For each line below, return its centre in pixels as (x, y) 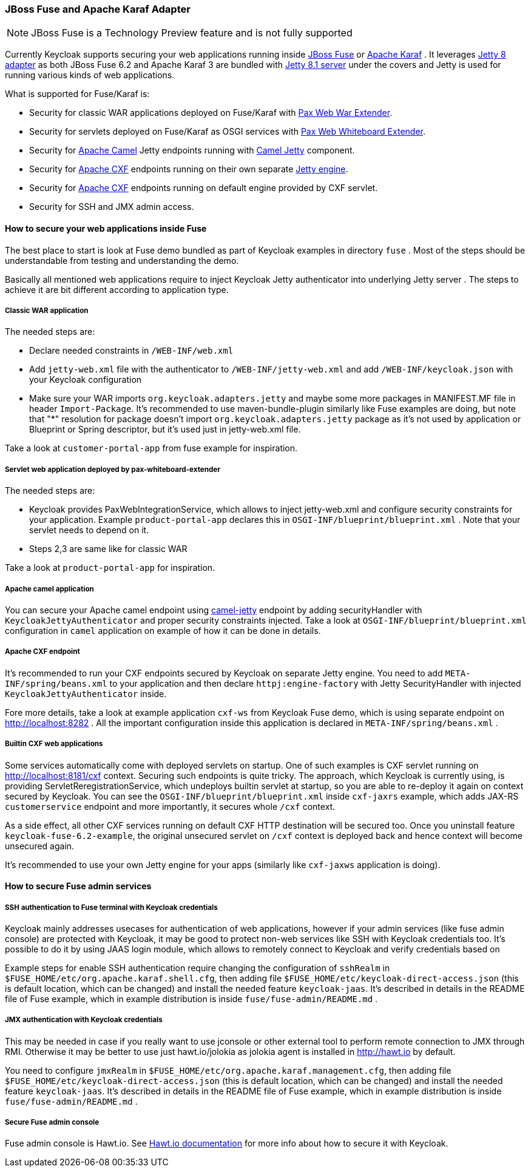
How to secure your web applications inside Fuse (106, 228)
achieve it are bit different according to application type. (117, 289)
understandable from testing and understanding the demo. (122, 260)
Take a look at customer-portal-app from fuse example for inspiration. (151, 448)
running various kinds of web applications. (90, 75)
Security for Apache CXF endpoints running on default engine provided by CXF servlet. (204, 188)
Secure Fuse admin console (52, 1123)
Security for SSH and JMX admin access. (112, 207)
